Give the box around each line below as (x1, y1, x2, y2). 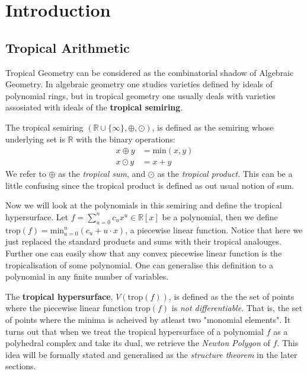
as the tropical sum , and (58, 167, 146, 180)
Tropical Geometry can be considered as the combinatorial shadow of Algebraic (5, 66, 294, 78)
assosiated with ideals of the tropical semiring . (5, 101, 183, 113)
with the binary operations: (76, 132, 175, 145)
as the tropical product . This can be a (157, 167, 293, 180)
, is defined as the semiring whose (152, 121, 274, 133)
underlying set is (5, 132, 65, 145)
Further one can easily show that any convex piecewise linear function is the (5, 246, 282, 259)
